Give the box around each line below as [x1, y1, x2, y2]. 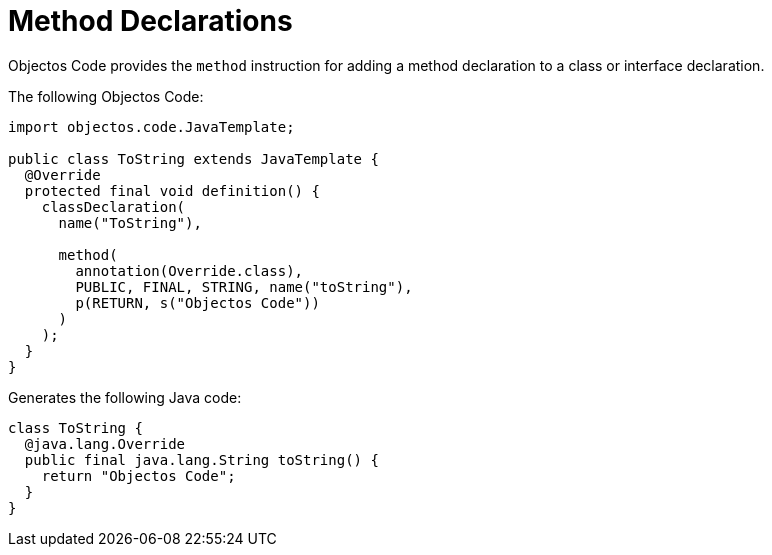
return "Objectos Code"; [41, 467, 236, 484]
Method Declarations [8, 4, 293, 38]
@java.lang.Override [24, 435, 186, 452]
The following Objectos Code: [8, 87, 204, 105]
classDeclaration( [41, 198, 186, 215]
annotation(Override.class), [75, 262, 304, 279]
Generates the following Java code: [8, 388, 242, 406]
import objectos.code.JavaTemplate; [8, 118, 295, 135]
